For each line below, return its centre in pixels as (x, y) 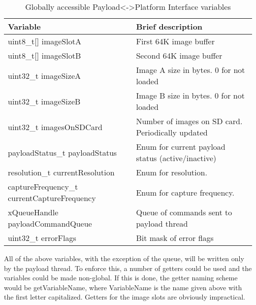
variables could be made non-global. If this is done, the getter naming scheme (121, 278)
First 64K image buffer (175, 41)
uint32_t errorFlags (42, 238)
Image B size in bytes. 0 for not (190, 95)
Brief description (169, 26)
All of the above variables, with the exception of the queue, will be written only (124, 258)
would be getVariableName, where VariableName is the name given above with (123, 287)
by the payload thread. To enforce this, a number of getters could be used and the (128, 268)
